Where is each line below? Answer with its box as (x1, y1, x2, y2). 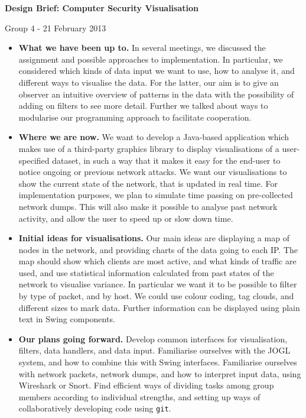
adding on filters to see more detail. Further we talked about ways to (18, 99, 268, 112)
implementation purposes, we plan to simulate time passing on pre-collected (18, 189, 293, 201)
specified (18, 154, 50, 166)
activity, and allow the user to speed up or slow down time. (18, 212, 233, 224)
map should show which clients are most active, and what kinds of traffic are (18, 255, 297, 267)
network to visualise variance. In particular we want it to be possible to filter (18, 278, 297, 290)
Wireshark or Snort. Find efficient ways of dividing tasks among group (18, 379, 274, 391)
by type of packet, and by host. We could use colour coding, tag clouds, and (18, 290, 294, 302)
